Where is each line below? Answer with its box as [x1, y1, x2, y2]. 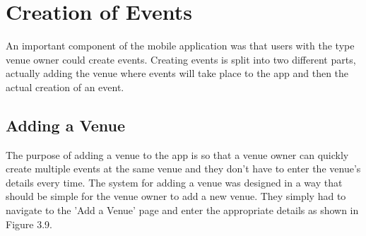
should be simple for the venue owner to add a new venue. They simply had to [6, 189, 346, 203]
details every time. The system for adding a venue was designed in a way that [6, 175, 343, 189]
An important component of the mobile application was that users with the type [6, 38, 355, 53]
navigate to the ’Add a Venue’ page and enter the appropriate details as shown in [6, 203, 359, 218]
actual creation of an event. [6, 79, 124, 94]
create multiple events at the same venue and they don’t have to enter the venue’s [6, 161, 361, 176]
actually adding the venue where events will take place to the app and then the [6, 66, 349, 81]
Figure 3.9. [6, 216, 52, 231]
